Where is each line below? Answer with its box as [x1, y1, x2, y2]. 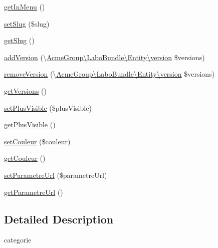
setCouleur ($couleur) [4, 136, 71, 146]
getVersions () [4, 85, 47, 96]
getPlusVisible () [4, 119, 56, 130]
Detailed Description [4, 211, 114, 226]
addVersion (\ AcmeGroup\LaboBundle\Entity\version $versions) [4, 52, 205, 62]
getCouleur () [4, 153, 46, 163]
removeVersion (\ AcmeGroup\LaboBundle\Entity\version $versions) [4, 69, 215, 79]
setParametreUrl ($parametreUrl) [4, 169, 107, 180]
